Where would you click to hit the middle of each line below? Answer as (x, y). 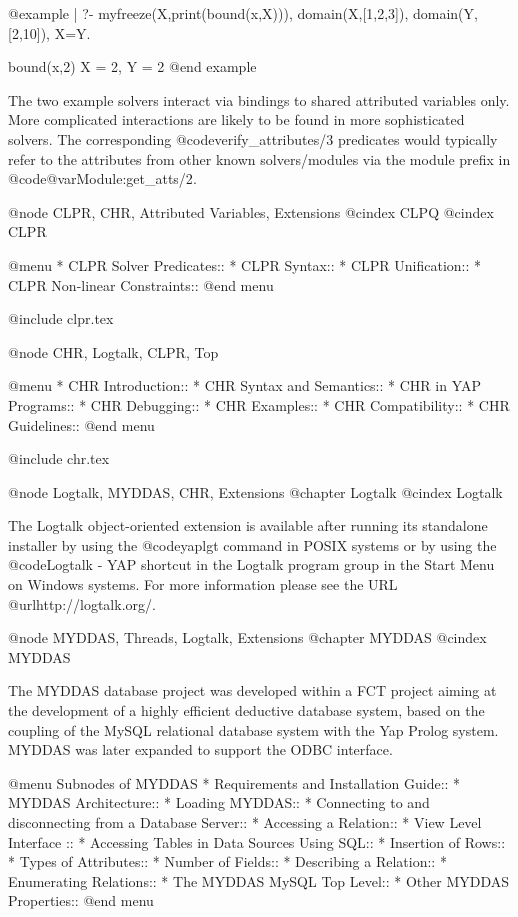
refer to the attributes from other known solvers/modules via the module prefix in (259, 158)
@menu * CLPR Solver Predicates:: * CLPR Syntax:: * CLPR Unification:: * (245, 264)
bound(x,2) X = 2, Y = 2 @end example (132, 66)
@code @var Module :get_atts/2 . (102, 178)
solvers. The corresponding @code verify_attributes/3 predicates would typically (253, 138)
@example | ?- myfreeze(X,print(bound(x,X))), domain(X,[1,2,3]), (208, 13)
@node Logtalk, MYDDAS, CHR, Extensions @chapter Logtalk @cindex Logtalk (255, 491)
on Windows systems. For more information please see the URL (203, 584)
